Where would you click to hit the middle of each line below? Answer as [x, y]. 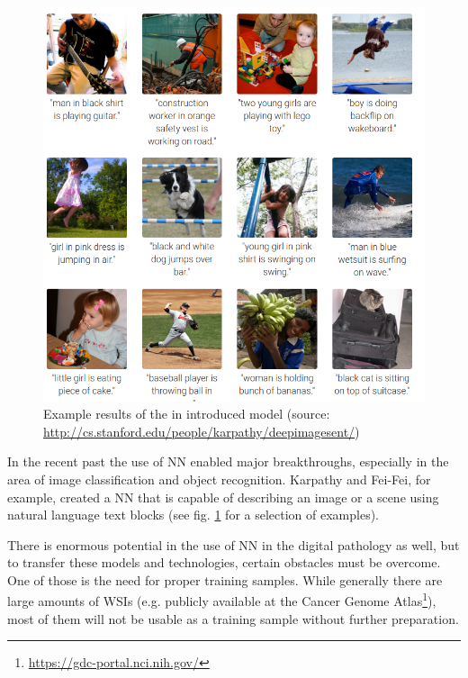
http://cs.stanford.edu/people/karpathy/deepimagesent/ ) [202, 431]
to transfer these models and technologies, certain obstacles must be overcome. [224, 562]
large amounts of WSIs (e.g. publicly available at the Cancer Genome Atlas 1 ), [222, 600]
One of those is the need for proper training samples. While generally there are [225, 579]
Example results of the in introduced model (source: [187, 414]
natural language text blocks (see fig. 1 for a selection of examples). [193, 515]
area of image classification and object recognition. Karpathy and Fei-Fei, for [219, 479]
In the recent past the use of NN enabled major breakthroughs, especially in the [228, 461]
